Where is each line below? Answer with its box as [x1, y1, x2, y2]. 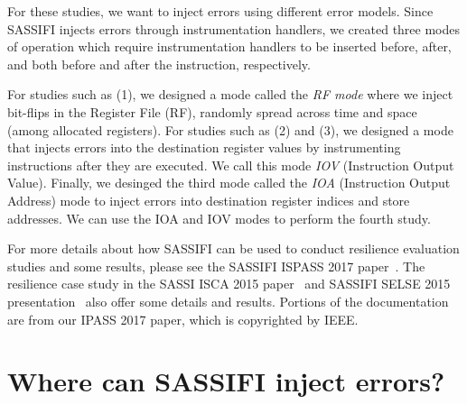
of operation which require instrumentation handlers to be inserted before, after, [7, 37, 452, 56]
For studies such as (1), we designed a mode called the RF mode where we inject [7, 85, 453, 104]
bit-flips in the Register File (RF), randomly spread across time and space [7, 102, 417, 121]
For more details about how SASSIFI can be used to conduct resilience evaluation [7, 239, 460, 258]
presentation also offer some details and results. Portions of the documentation [7, 291, 449, 310]
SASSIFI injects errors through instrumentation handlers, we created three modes [7, 19, 461, 38]
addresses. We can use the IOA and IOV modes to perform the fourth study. [7, 208, 431, 227]
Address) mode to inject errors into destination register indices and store [7, 190, 410, 209]
